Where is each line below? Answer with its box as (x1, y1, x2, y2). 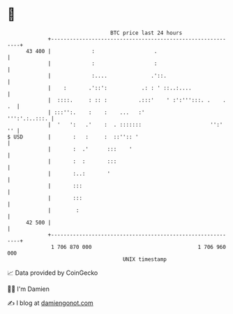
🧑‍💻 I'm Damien (7, 285, 50, 293)
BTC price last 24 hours (110, 29, 183, 36)
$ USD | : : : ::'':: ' (7, 133, 139, 141)
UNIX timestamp (122, 255, 167, 263)
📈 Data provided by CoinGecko (7, 269, 98, 277)
